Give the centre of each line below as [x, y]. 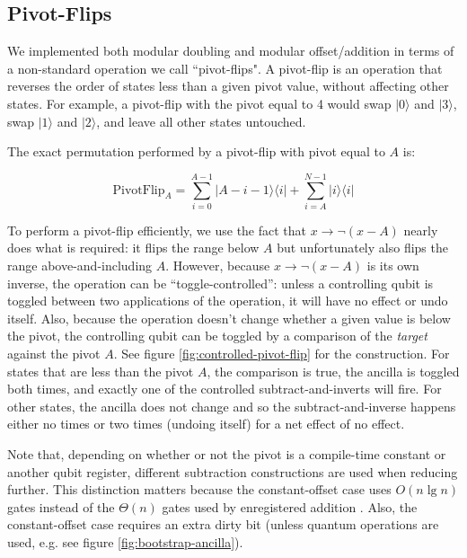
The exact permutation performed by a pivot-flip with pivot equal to [196, 151]
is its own [393, 266]
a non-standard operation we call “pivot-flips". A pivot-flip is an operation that [225, 68]
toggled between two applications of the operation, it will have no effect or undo [228, 301]
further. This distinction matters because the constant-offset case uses [199, 489]
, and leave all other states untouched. [201, 121]
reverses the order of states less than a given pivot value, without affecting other [228, 86]
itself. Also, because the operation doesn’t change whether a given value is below [229, 318]
